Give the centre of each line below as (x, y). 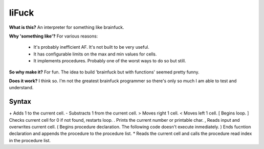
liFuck (22, 13)
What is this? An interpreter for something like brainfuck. (66, 27)
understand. (21, 88)
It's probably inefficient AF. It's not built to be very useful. (91, 47)
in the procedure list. (30, 140)
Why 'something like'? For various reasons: (53, 36)
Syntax (20, 102)
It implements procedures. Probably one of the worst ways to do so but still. (110, 61)
